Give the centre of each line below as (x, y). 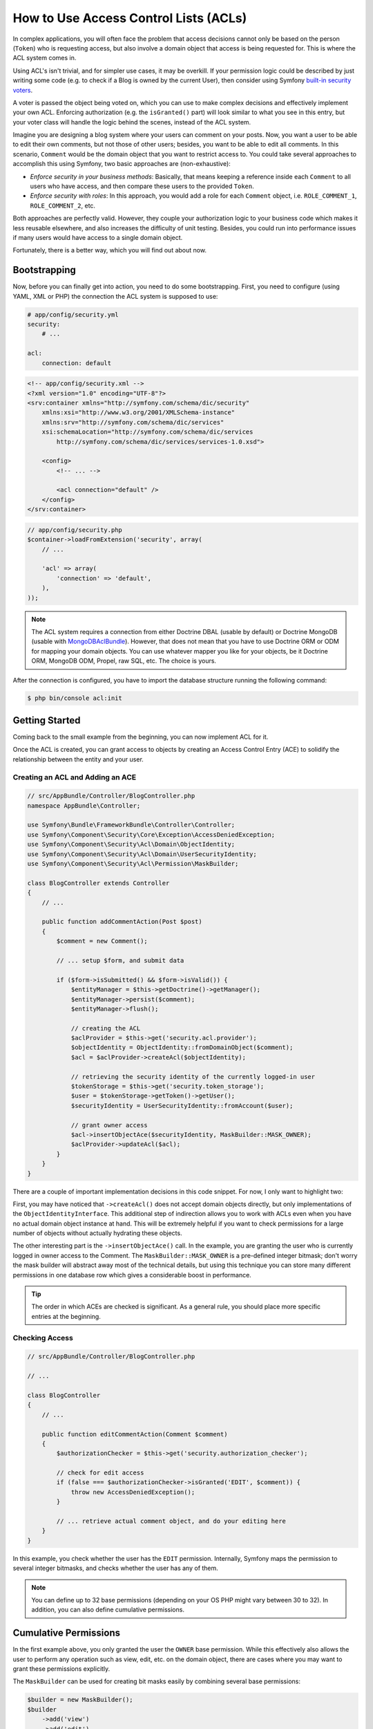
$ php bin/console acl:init (75, 698)
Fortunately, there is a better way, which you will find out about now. (110, 250)
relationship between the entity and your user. (78, 759)
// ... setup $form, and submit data (120, 960)
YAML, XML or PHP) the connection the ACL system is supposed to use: (115, 296)
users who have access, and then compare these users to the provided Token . (142, 186)
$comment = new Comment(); (102, 941)
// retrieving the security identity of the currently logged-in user (193, 1076)
